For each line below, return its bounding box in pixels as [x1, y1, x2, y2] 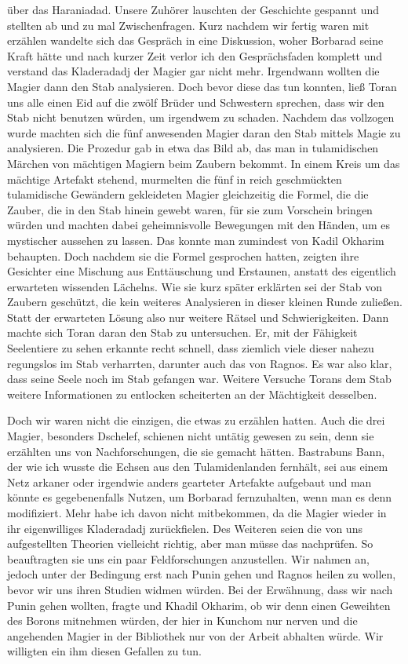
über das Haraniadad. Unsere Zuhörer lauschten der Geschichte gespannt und [7, 2, 380, 17]
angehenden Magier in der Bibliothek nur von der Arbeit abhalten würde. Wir [7, 627, 384, 644]
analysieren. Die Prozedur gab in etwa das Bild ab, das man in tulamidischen [7, 140, 379, 156]
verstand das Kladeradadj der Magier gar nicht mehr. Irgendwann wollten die [7, 63, 380, 79]
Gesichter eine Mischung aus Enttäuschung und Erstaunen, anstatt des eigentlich [7, 263, 396, 279]
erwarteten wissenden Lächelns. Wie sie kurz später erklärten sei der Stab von [7, 278, 383, 294]
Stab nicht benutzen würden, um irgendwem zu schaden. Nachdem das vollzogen [7, 109, 395, 126]
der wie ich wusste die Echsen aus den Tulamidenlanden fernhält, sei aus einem [7, 458, 388, 475]
